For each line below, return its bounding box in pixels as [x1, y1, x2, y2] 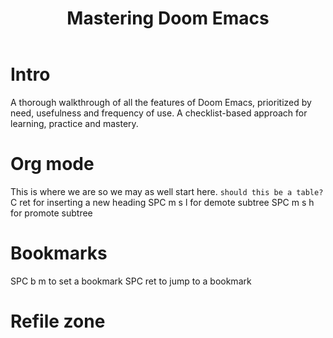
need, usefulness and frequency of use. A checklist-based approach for [10, 107, 308, 119]
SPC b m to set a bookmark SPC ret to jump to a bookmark [10, 275, 252, 287]
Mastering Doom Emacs [66, 7, 270, 30]
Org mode [10, 153, 95, 176]
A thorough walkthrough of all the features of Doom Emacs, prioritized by [10, 96, 312, 108]
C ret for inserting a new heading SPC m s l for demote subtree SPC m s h [10, 196, 315, 208]
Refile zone [10, 310, 106, 332]
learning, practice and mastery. [10, 117, 139, 129]
